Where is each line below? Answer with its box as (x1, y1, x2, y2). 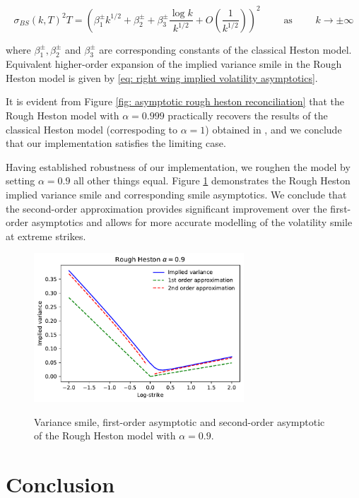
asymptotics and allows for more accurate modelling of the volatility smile (31, 215, 353, 230)
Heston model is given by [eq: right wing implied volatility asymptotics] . (6, 70, 318, 85)
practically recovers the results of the (167, 108, 328, 123)
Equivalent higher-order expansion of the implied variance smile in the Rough (6, 57, 342, 71)
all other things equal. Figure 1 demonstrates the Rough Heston (73, 173, 351, 188)
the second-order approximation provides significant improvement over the (6, 201, 327, 215)
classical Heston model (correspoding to (6, 121, 178, 136)
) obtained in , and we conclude (205, 121, 342, 136)
